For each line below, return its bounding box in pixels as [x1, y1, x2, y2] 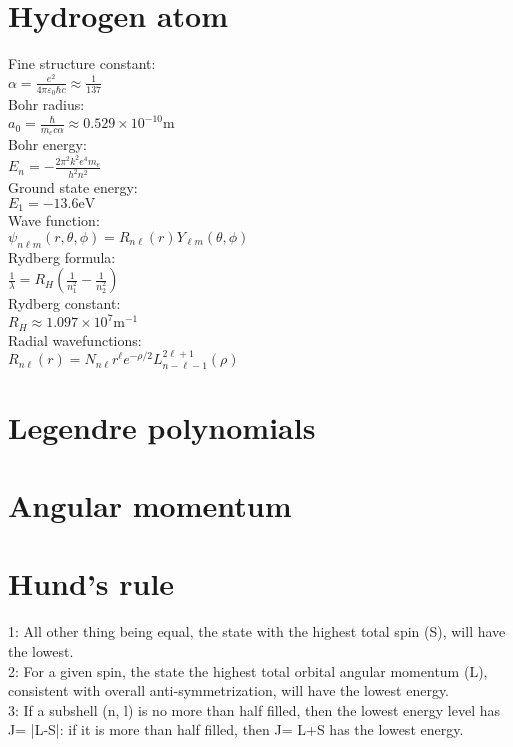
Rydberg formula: [8, 246, 116, 267]
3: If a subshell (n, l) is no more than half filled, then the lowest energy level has [8, 699, 501, 720]
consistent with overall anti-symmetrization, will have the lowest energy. [8, 680, 449, 701]
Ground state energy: [8, 177, 138, 198]
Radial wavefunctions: [8, 329, 142, 350]
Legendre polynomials [8, 406, 316, 447]
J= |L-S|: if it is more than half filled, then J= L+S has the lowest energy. [8, 719, 464, 740]
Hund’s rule [8, 563, 175, 604]
